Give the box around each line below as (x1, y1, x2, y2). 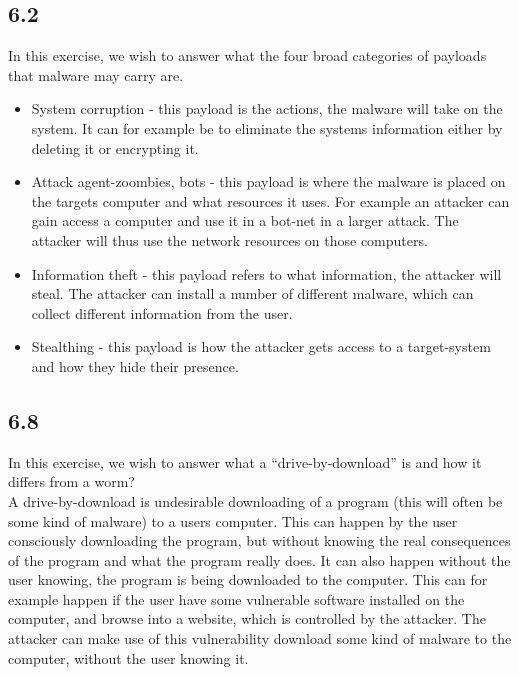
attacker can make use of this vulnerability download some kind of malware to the (8, 628, 512, 649)
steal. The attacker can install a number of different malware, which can (31, 283, 474, 304)
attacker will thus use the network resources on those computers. (31, 229, 428, 250)
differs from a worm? (8, 471, 135, 492)
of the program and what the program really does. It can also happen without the (8, 549, 511, 570)
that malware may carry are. (8, 64, 184, 85)
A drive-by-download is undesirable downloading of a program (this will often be (8, 490, 503, 511)
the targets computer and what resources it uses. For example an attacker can (31, 190, 510, 211)
